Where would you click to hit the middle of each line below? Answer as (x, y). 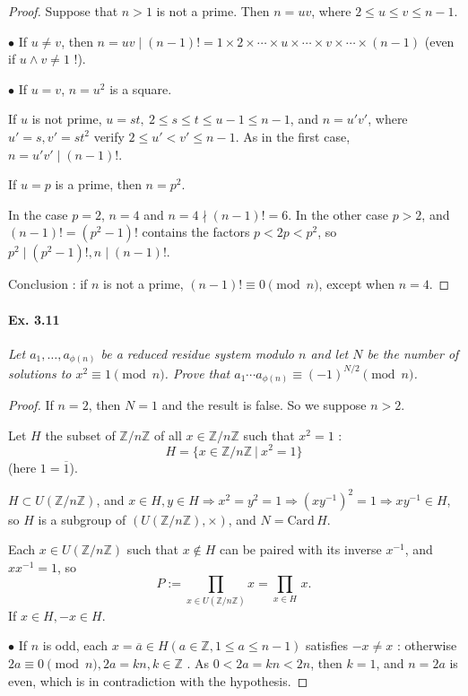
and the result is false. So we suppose (264, 405)
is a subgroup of (82, 519)
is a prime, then (98, 184)
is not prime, (67, 119)
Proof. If (31, 405)
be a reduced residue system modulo (197, 353)
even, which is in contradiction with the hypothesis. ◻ (158, 680)
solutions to (40, 373)
